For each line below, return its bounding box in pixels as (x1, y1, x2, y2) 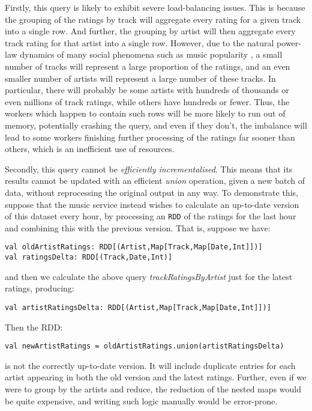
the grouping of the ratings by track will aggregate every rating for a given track (5, 13, 301, 25)
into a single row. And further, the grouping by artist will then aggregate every (5, 25, 296, 37)
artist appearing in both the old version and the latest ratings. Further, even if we (5, 371, 307, 383)
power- (277, 36, 301, 49)
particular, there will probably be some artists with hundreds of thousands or (5, 84, 289, 96)
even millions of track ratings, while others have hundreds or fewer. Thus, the (5, 95, 290, 108)
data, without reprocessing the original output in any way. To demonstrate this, (5, 186, 298, 198)
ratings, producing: (5, 282, 74, 294)
